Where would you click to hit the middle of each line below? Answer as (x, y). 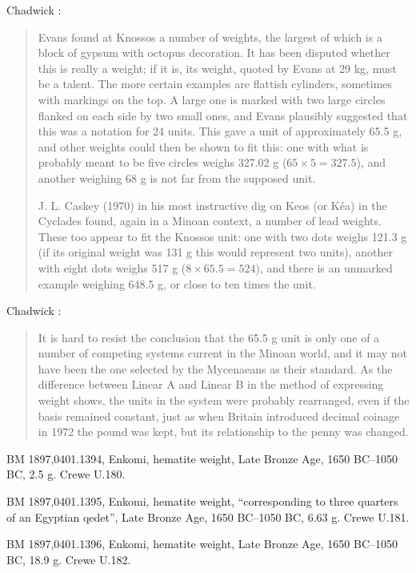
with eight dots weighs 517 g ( (112, 267)
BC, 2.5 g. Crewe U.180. (66, 474)
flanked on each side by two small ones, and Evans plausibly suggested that (223, 115)
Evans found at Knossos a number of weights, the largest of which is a (210, 36)
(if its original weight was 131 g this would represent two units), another (215, 252)
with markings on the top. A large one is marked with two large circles (212, 99)
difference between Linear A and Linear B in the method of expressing (211, 384)
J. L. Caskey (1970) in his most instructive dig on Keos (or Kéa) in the (212, 205)
